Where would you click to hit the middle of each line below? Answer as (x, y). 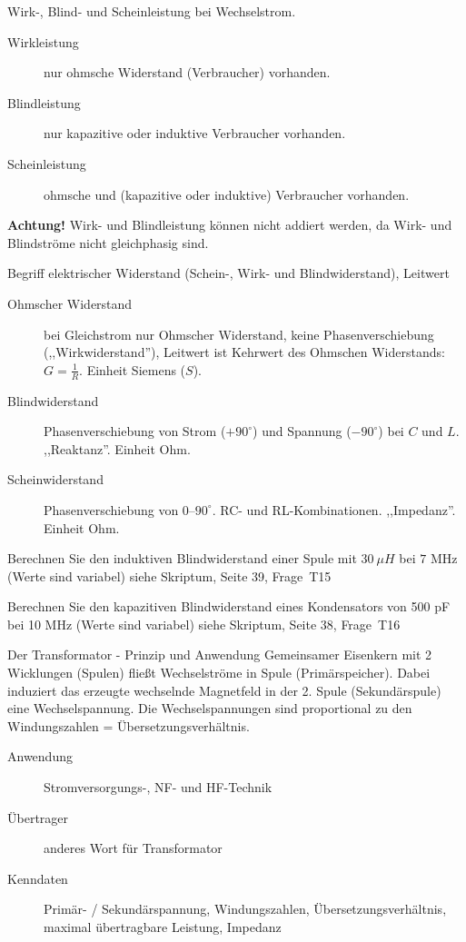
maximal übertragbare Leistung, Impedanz (163, 927)
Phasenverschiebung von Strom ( (135, 431)
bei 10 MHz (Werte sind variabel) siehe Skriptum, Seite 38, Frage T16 (204, 624)
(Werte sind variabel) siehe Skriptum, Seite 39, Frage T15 (169, 575)
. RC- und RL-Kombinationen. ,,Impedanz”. (334, 509)
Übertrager (38, 817)
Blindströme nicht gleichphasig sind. (108, 242)
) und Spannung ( (302, 431)
